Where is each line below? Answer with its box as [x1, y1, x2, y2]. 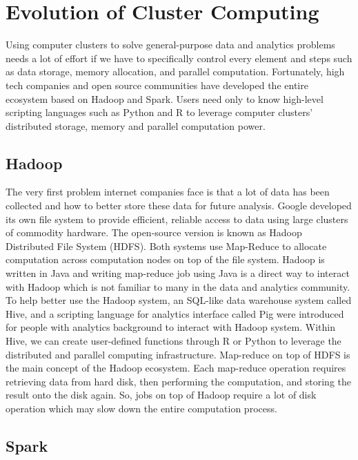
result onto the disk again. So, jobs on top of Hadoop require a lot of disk [6, 387, 317, 402]
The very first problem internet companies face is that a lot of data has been [6, 184, 330, 199]
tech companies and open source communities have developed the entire [6, 77, 308, 92]
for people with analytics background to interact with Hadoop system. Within [6, 320, 335, 334]
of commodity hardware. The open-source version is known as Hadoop [6, 225, 302, 240]
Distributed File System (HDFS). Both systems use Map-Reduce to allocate [6, 238, 327, 253]
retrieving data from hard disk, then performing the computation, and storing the [6, 374, 352, 388]
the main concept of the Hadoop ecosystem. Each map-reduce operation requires [6, 361, 346, 375]
